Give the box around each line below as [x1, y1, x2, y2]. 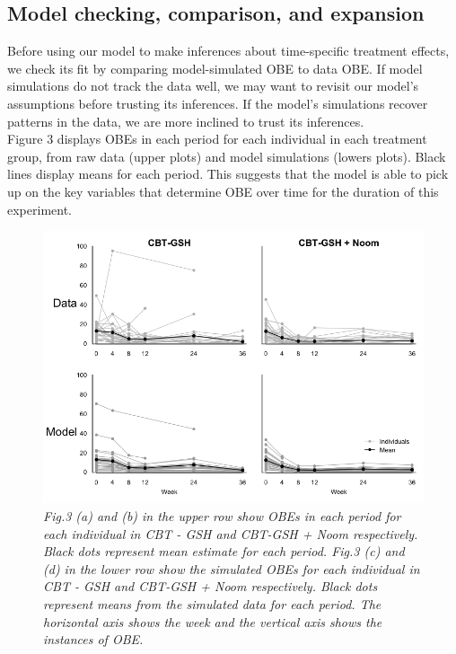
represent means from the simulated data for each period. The [43, 595, 381, 613]
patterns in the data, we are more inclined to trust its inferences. [7, 111, 364, 130]
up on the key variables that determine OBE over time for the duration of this [7, 181, 439, 200]
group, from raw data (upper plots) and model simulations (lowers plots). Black [7, 146, 446, 165]
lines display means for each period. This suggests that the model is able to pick [7, 164, 449, 183]
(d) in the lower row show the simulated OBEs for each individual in [43, 559, 420, 578]
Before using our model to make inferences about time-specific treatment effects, [7, 41, 450, 60]
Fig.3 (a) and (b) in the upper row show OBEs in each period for [43, 507, 401, 526]
